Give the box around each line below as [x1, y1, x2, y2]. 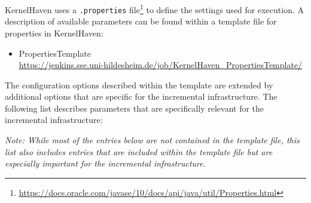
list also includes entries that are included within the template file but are [5, 145, 273, 158]
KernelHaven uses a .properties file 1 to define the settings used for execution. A [5, 2, 304, 16]
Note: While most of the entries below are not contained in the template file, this [5, 134, 300, 146]
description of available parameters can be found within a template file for [5, 15, 277, 27]
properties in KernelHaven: [5, 26, 103, 39]
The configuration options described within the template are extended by [5, 78, 273, 91]
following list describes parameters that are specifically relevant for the [5, 101, 264, 114]
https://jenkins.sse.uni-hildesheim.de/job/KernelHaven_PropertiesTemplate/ [19, 59, 303, 71]
